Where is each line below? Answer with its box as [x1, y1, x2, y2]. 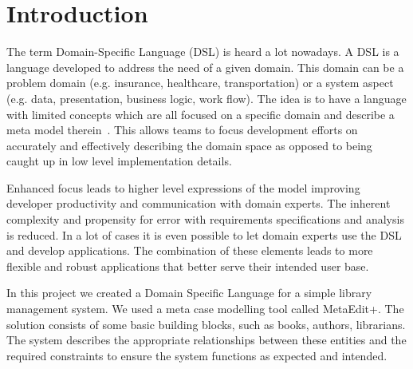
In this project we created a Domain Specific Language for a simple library [6, 284, 372, 301]
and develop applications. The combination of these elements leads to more [6, 242, 373, 259]
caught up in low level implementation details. [6, 153, 232, 169]
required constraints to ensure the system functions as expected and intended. [6, 347, 387, 363]
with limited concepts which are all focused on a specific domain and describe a [6, 105, 395, 122]
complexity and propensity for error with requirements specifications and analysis [6, 211, 404, 228]
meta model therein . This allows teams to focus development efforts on [6, 121, 358, 138]
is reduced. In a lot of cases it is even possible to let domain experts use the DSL [6, 226, 402, 243]
